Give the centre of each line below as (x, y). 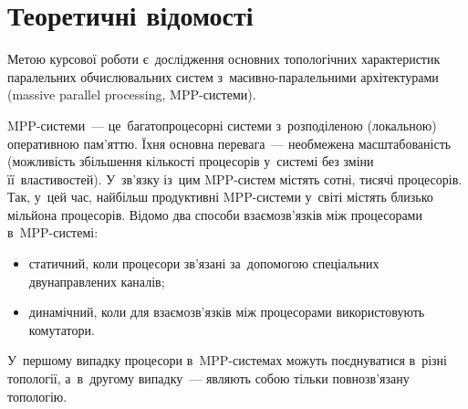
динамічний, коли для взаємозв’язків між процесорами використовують (227, 312)
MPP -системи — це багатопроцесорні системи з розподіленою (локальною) (222, 125)
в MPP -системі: (53, 232)
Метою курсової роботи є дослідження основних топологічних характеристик (224, 59)
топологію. (37, 396)
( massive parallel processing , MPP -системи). (132, 94)
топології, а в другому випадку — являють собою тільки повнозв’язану (208, 378)
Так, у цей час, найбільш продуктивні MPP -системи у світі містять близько (220, 197)
